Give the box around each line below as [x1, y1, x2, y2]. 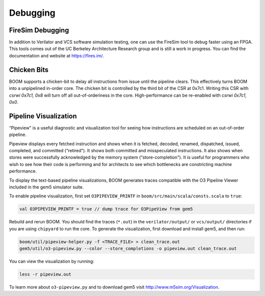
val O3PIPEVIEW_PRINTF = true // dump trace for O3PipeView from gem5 [19, 206, 193, 212]
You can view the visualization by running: [9, 258, 94, 265]
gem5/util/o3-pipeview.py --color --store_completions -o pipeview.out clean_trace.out [19, 246, 237, 251]
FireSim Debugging [9, 26, 69, 34]
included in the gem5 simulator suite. [9, 184, 84, 190]
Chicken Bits [9, 65, 49, 74]
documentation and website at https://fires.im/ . [9, 53, 104, 58]
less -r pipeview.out [19, 271, 72, 277]
